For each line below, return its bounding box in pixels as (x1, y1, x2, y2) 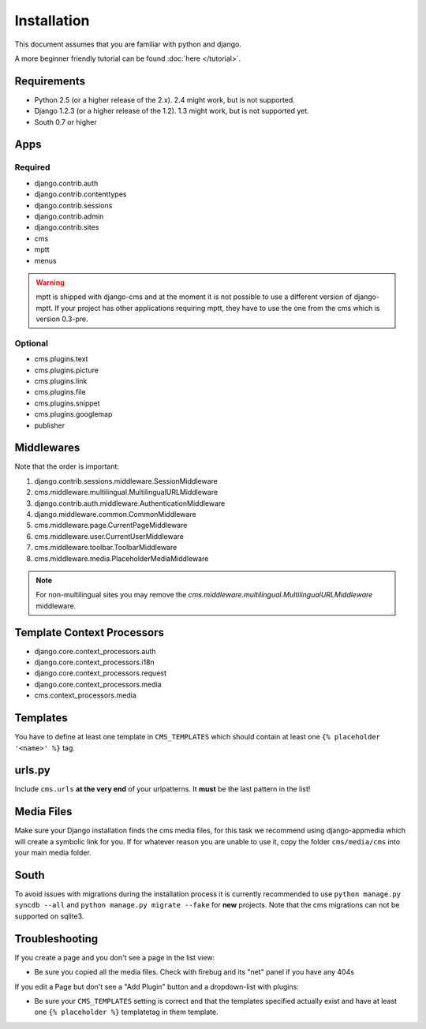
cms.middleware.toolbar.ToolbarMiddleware (34, 543, 177, 552)
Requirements (14, 74, 86, 88)
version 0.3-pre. (35, 314, 88, 324)
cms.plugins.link (34, 376, 88, 386)
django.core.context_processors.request (34, 668, 167, 678)
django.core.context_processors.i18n (34, 657, 155, 667)
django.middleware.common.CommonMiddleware (34, 510, 196, 519)
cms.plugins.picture (34, 365, 99, 375)
